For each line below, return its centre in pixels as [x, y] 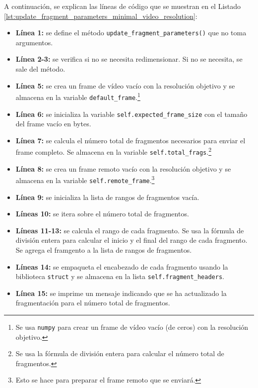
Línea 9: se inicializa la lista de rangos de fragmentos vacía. [107, 197]
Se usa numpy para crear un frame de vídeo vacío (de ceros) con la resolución [132, 327]
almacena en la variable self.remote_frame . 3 [85, 179]
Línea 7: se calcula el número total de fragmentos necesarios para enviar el [130, 140]
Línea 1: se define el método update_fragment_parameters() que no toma [131, 33]
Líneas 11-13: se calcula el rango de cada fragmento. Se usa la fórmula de [130, 230]
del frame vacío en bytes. [53, 124]
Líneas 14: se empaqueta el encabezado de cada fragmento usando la [122, 266]
